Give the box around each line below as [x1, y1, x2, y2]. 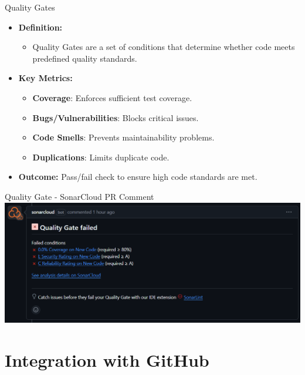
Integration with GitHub [5, 347, 209, 371]
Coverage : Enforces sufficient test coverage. [32, 91, 192, 103]
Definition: [18, 21, 63, 33]
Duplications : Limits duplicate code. [32, 150, 170, 163]
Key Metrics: [18, 72, 73, 84]
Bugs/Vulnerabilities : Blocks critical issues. [32, 111, 199, 123]
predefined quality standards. [32, 52, 137, 64]
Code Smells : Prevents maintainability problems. [32, 131, 215, 143]
